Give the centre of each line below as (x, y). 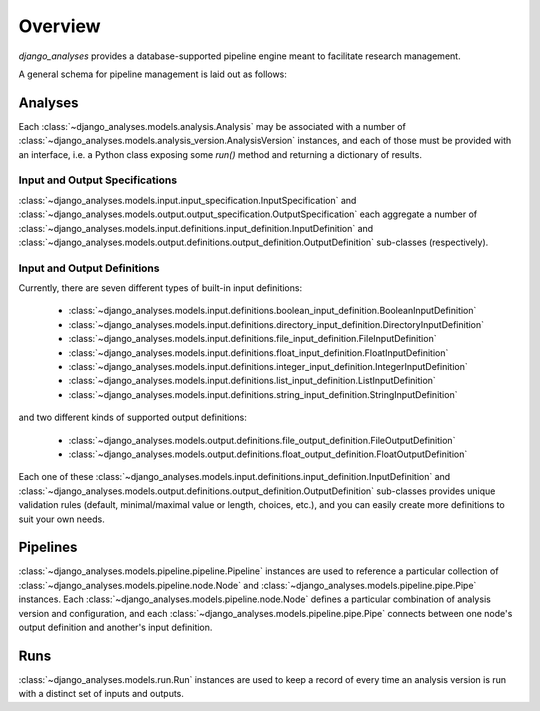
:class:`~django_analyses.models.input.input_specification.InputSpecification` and (187, 200)
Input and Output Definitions (89, 268)
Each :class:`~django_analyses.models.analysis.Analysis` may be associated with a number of (212, 126)
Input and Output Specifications (98, 180)
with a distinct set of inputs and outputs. (101, 694)
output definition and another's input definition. (115, 627)
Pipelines (48, 547)
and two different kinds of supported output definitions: (132, 417)
